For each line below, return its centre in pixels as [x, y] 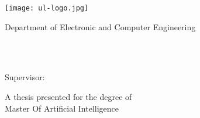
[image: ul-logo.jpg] [47, 8]
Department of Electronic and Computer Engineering [100, 26]
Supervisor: [25, 77]
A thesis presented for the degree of [68, 97]
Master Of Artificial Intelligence [62, 108]
